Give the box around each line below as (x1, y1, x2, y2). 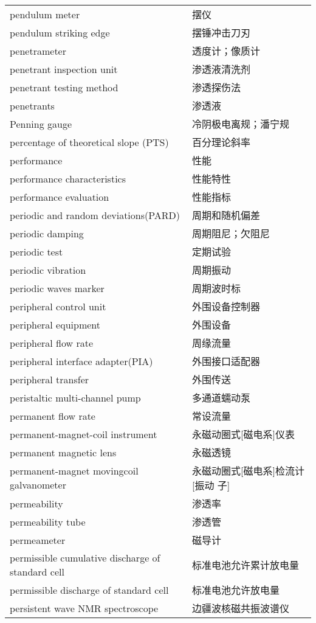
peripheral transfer (10, 372, 89, 386)
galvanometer (10, 478, 66, 492)
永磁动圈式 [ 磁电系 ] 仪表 (191, 427, 295, 441)
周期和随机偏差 (191, 208, 260, 222)
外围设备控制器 (191, 299, 260, 313)
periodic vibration (10, 262, 86, 277)
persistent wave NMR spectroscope (10, 600, 159, 615)
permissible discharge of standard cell (10, 582, 169, 597)
